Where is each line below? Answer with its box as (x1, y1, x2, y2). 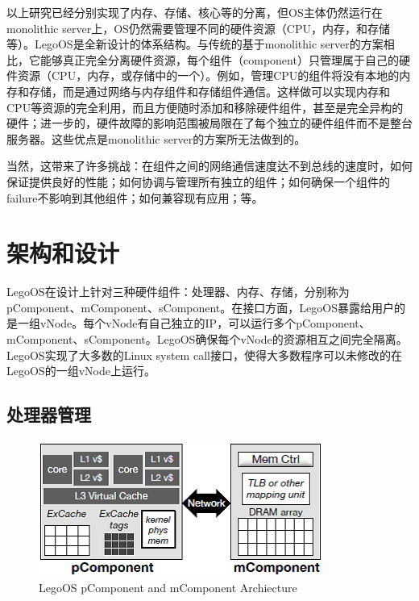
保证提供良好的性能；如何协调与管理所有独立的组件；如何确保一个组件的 (6, 173, 390, 190)
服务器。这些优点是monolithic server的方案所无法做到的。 (6, 130, 306, 147)
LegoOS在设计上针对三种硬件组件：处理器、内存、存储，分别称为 (6, 283, 350, 300)
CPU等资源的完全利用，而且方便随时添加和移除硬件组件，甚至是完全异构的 (6, 98, 404, 115)
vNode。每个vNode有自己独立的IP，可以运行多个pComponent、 (39, 315, 371, 332)
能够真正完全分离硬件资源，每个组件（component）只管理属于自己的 (39, 51, 399, 68)
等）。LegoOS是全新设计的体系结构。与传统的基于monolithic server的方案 (6, 35, 384, 52)
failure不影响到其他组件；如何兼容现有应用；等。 (6, 189, 263, 206)
